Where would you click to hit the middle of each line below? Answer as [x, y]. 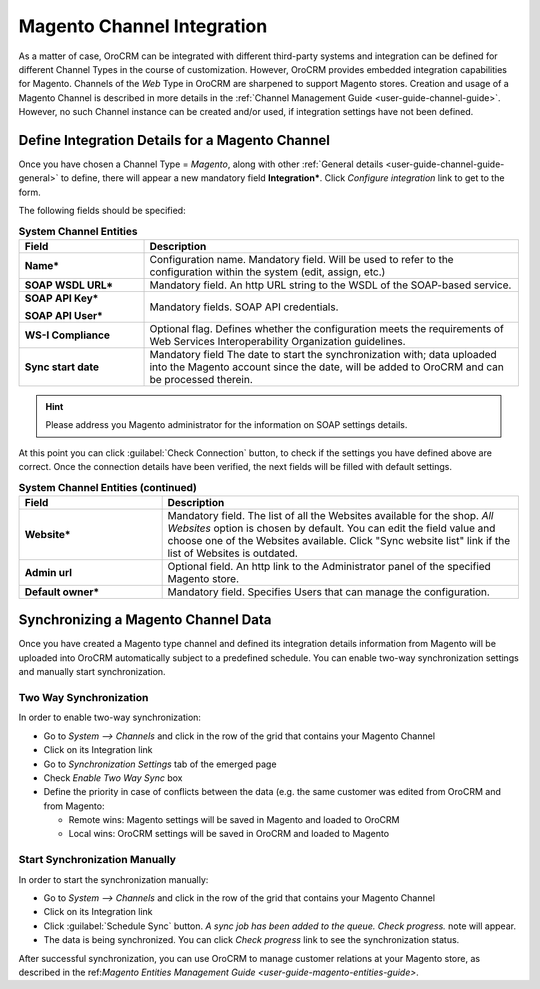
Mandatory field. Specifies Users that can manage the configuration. [328, 592]
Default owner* [62, 592]
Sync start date [62, 367]
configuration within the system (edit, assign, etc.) [267, 272]
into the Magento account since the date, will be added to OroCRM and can [326, 367]
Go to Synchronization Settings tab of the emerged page [160, 764]
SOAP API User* [64, 315]
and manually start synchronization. [92, 672]
